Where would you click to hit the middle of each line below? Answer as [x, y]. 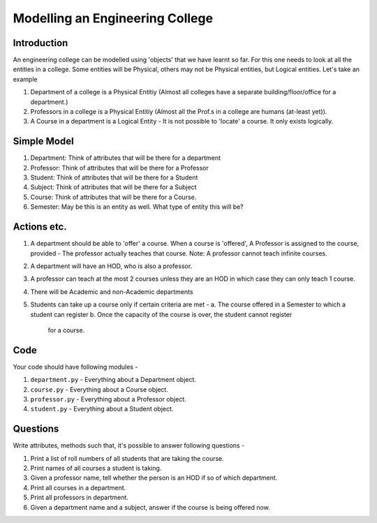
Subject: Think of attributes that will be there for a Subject [113, 187]
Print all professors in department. [80, 498]
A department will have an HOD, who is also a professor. [111, 266]
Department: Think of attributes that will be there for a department [126, 158]
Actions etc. [40, 227]
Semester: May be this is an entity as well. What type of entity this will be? [137, 207]
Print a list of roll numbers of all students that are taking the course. [127, 458]
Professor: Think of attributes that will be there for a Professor [119, 168]
